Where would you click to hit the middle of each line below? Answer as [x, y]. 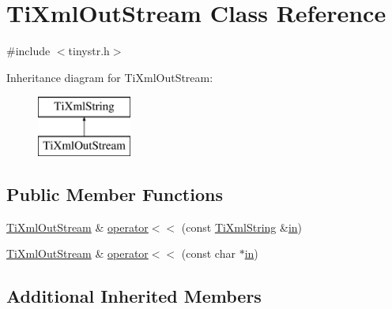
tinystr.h [89, 51]
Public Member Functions [115, 194]
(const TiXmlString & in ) [242, 227]
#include [28, 51]
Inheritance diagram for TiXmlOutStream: [110, 77]
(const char [208, 253]
